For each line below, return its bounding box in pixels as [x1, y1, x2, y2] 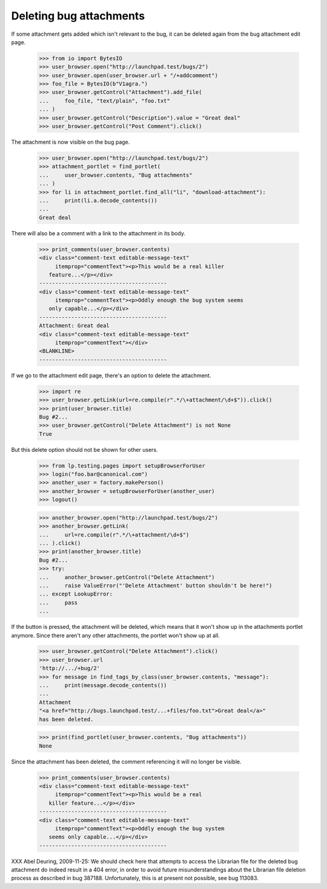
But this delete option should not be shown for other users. [11, 446, 158, 453]
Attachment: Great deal [39, 322, 110, 329]
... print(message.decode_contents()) [39, 682, 167, 689]
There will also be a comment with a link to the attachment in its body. [11, 229, 186, 237]
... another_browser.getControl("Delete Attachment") [39, 574, 215, 580]
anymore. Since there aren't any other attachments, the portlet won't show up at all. [11, 631, 220, 639]
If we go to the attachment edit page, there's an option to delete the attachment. [11, 372, 211, 379]
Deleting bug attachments [11, 9, 145, 22]
